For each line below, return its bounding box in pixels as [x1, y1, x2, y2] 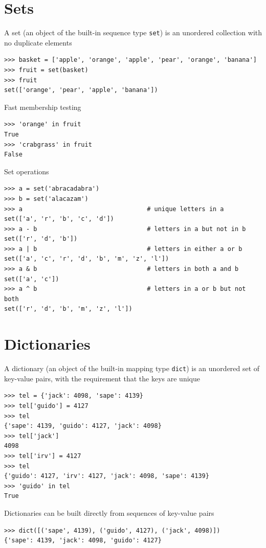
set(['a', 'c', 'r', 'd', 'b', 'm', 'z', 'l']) [4, 255, 169, 263]
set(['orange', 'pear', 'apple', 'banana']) [4, 86, 158, 94]
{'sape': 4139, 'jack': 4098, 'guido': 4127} [4, 537, 162, 544]
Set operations [4, 166, 49, 176]
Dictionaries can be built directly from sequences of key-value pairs [4, 507, 214, 518]
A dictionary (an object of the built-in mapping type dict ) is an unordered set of [4, 363, 260, 374]
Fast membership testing [4, 101, 81, 112]
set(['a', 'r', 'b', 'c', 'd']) [4, 215, 114, 223]
